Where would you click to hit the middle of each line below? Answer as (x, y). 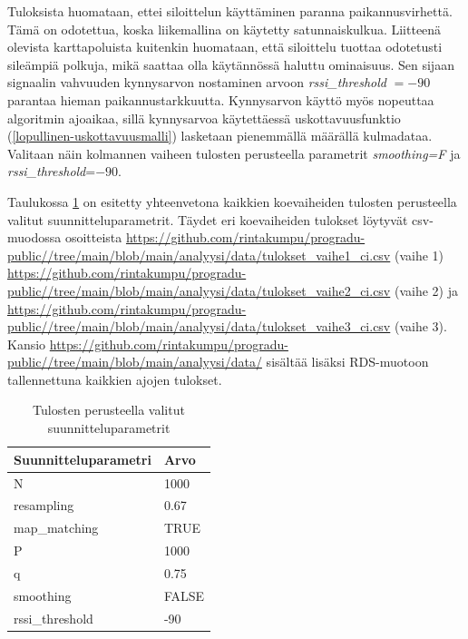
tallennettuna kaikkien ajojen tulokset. (115, 379)
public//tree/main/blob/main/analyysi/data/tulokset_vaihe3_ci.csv (199, 326)
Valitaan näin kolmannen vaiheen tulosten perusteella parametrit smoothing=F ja (234, 153)
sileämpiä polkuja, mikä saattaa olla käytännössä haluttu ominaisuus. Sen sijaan (231, 64)
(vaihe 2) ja (426, 290)
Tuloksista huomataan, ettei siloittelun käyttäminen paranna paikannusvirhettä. (230, 11)
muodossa (34, 237)
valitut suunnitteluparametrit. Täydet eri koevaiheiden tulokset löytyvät (208, 219)
